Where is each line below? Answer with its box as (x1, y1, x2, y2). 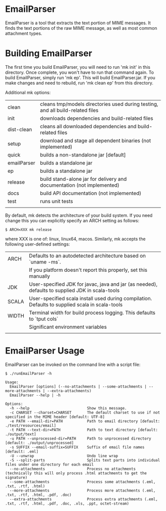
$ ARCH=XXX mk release (5, 227, 52, 232)
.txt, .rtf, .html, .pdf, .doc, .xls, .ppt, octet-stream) (5, 501, 129, 506)
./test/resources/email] (5, 423, 56, 428)
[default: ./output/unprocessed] (5, 440, 74, 445)
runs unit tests (40, 198, 73, 204)
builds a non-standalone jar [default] (40, 151, 126, 158)
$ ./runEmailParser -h (5, 371, 52, 376)
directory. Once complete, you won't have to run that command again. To (5, 69, 154, 75)
